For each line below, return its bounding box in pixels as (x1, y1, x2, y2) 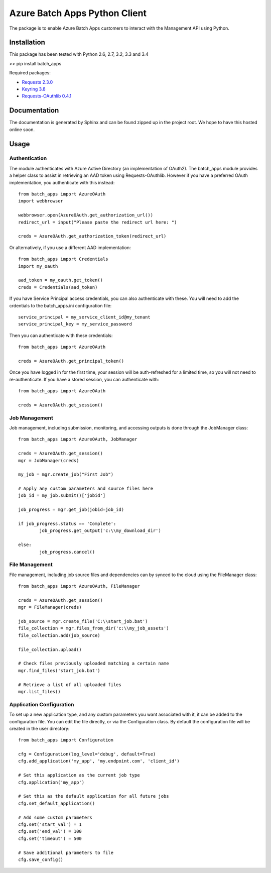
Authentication (9, 155, 47, 162)
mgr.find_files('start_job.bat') (18, 668, 100, 673)
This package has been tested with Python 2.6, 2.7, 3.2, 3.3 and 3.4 (9, 51, 149, 57)
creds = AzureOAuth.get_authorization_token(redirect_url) (18, 234, 167, 239)
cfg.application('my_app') (18, 779, 85, 785)
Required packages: (9, 70, 51, 76)
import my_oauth (18, 263, 58, 269)
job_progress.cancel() (39, 549, 95, 555)
